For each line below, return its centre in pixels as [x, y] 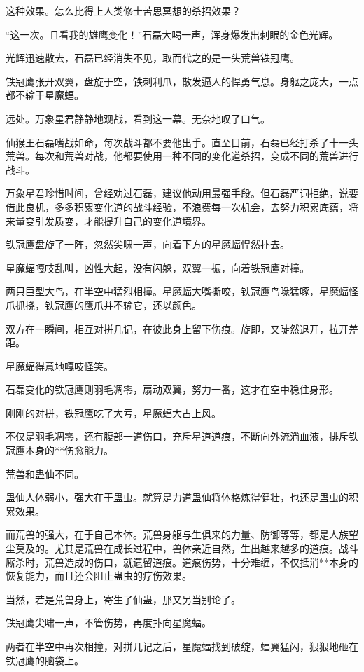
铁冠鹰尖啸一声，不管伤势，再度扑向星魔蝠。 [108, 623]
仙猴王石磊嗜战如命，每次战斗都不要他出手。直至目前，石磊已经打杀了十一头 [182, 142]
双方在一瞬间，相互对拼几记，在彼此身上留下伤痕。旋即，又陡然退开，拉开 [177, 328]
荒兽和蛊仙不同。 [45, 473]
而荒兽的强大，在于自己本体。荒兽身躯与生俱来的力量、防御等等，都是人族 [177, 534]
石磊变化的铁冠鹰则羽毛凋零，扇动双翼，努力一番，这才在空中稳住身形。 [172, 389]
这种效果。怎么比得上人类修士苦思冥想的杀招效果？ [123, 11]
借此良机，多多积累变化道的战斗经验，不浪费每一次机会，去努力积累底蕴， [177, 206]
